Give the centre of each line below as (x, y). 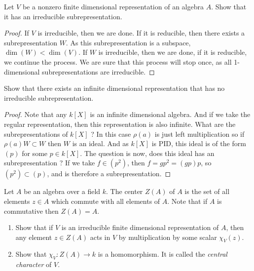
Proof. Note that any (36, 114)
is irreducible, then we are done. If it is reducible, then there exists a (141, 33)
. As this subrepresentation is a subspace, (128, 42)
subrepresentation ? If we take (50, 163)
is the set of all (207, 191)
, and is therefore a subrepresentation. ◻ (109, 174)
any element (34, 237)
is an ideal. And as (100, 143)
